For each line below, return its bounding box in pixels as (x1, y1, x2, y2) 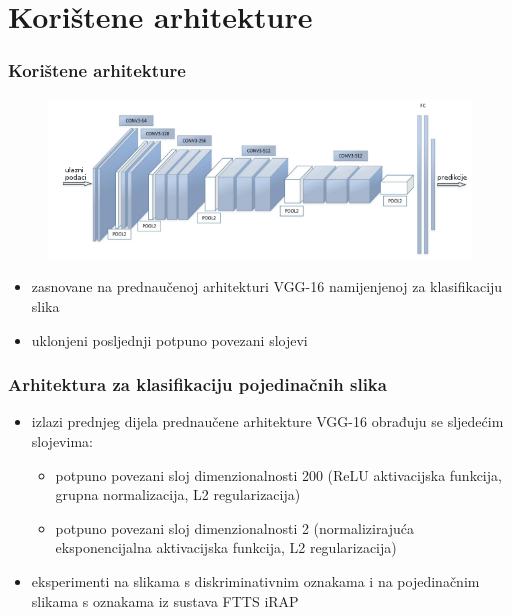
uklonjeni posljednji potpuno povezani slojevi (31, 329, 308, 350)
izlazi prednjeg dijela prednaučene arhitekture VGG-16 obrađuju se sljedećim (31, 411, 504, 432)
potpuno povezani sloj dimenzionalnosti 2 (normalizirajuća (55, 517, 415, 538)
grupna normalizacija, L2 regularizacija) (55, 484, 301, 505)
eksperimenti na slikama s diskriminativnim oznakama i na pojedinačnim (31, 570, 480, 591)
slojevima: (31, 430, 93, 451)
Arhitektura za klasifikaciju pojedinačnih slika (8, 372, 387, 397)
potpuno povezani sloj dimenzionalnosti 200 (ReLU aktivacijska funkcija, (55, 464, 502, 485)
